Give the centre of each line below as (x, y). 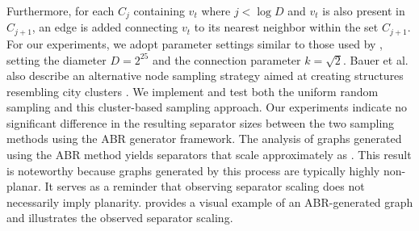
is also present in (364, 10)
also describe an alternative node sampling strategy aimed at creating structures (205, 76)
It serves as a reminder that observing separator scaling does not (205, 186)
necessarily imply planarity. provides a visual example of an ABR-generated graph (210, 202)
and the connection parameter (226, 59)
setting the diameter (57, 59)
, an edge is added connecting (105, 27)
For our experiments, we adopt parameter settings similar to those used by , (195, 43)
